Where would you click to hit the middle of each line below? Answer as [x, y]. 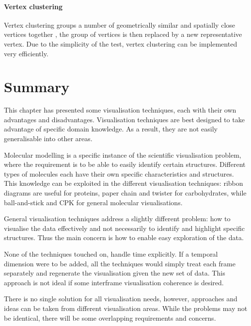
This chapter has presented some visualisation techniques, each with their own [120, 110]
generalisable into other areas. [48, 139]
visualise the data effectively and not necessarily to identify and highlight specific [125, 228]
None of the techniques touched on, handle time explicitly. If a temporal [111, 254]
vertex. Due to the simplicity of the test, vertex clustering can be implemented [121, 43]
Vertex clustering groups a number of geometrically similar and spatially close [120, 24]
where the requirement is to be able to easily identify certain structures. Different [125, 164]
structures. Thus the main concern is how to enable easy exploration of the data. [124, 237]
